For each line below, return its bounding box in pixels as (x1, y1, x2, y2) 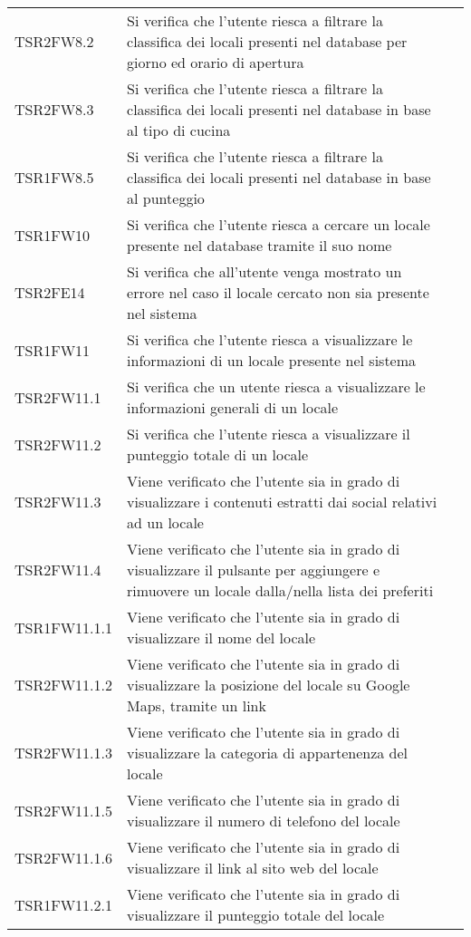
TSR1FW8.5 (14, 167, 94, 188)
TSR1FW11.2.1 (14, 894, 113, 915)
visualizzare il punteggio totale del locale (127, 904, 385, 925)
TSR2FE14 (14, 282, 85, 303)
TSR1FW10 (14, 224, 91, 246)
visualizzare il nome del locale (127, 627, 316, 648)
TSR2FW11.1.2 (14, 674, 113, 695)
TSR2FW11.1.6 (14, 846, 113, 868)
